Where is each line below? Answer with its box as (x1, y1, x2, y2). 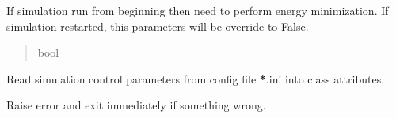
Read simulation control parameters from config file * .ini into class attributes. (6, 70, 385, 87)
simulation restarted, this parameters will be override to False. (6, 17, 309, 34)
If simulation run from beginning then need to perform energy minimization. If (6, 2, 389, 18)
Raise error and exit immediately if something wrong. (6, 97, 266, 113)
